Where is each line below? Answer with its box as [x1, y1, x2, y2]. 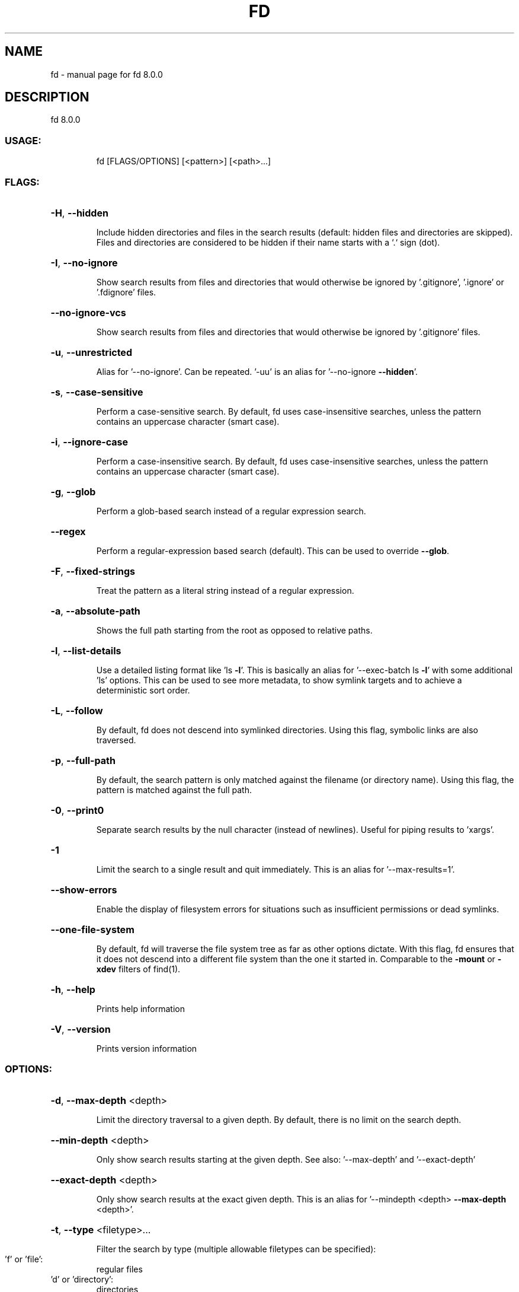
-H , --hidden [50, 206, 108, 219]
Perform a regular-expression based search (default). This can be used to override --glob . [96, 545, 450, 556]
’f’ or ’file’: [5, 1253, 43, 1264]
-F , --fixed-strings [50, 565, 136, 577]
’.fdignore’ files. [96, 287, 156, 297]
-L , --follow [50, 704, 103, 717]
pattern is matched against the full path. [96, 784, 252, 795]
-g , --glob [50, 485, 96, 498]
